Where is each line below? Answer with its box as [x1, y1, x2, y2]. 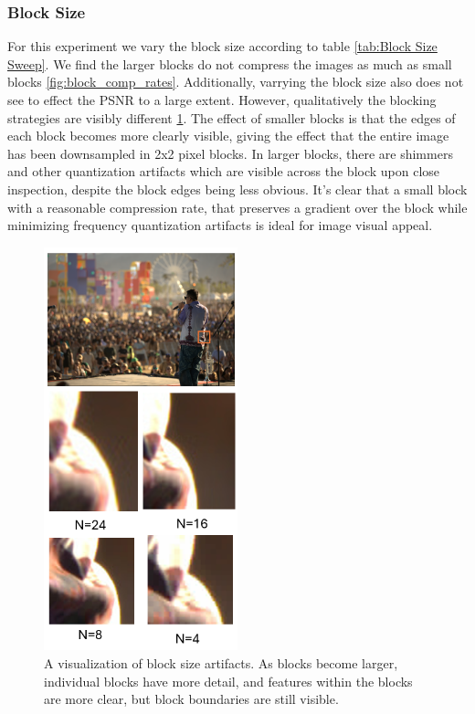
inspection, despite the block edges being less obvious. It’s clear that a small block [7, 179, 468, 198]
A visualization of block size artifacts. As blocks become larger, [44, 654, 398, 672]
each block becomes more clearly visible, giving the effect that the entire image [7, 126, 449, 145]
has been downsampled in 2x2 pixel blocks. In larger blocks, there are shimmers [7, 143, 453, 163]
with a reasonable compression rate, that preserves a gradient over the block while [7, 197, 468, 216]
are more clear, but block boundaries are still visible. [44, 689, 339, 709]
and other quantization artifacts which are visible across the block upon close [7, 162, 440, 181]
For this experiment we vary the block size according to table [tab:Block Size [7, 37, 438, 56]
